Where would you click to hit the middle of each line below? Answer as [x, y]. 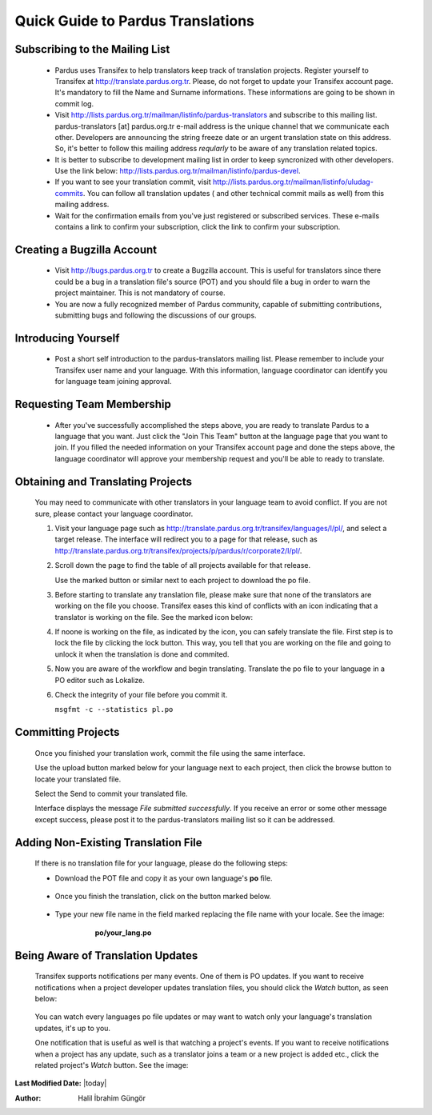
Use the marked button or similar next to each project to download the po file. [183, 580]
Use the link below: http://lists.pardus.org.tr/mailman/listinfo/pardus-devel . [178, 171]
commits [69, 193]
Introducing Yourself [67, 338]
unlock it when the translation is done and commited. [142, 654]
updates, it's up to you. [73, 1028]
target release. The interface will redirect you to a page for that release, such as [186, 539]
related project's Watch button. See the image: [112, 1065]
